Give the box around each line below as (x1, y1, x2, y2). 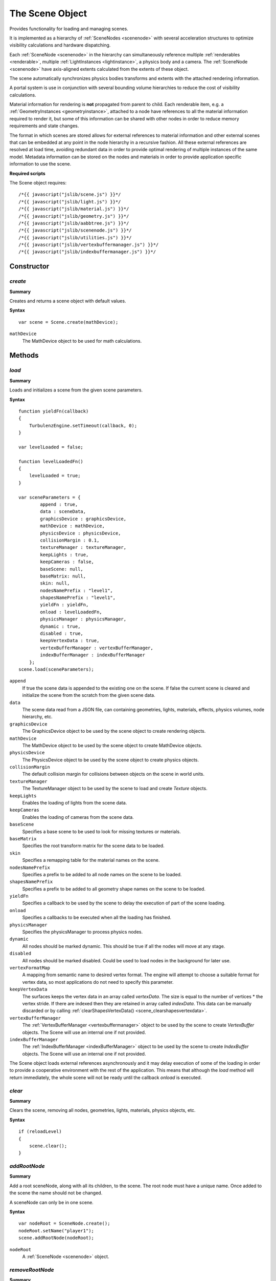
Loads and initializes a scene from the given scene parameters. (9, 387, 143, 393)
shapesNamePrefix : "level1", (40, 595, 116, 601)
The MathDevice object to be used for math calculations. (22, 338, 142, 344)
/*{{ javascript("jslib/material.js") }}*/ (18, 206, 129, 212)
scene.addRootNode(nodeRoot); (18, 1235, 95, 1241)
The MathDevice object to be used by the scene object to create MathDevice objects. (22, 742, 202, 748)
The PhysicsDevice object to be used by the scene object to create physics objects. (22, 756, 199, 763)
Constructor (9, 262, 50, 271)
